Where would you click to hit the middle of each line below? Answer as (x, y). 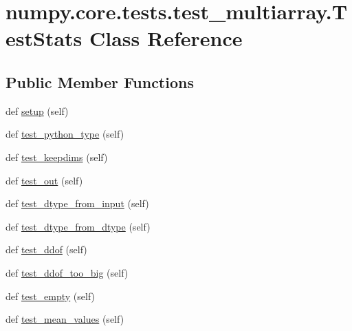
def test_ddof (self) (46, 249)
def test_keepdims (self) (57, 157)
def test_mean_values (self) (65, 319)
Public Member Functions (100, 82)
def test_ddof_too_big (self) (67, 272)
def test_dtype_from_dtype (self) (78, 226)
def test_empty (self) (51, 296)
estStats (44, 38)
